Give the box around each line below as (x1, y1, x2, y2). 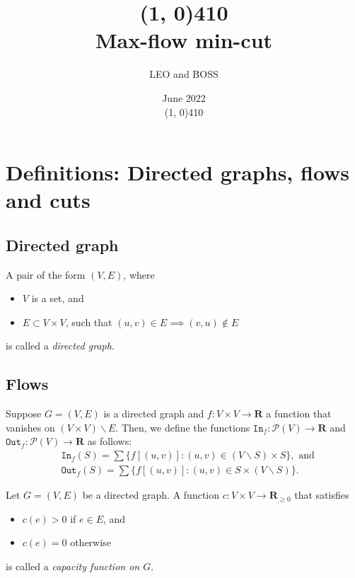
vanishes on (6, 420, 55, 434)
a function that (266, 406, 332, 421)
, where (123, 267, 155, 282)
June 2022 (162, 90, 206, 105)
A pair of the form (6, 267, 86, 282)
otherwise (70, 535, 111, 550)
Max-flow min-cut (95, 25, 273, 54)
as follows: (87, 434, 132, 449)
